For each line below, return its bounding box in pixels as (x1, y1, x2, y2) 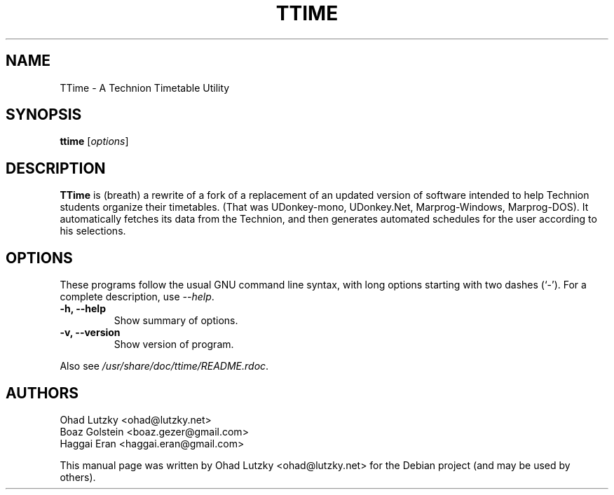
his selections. (60, 225, 126, 237)
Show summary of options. (114, 314, 238, 327)
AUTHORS (6, 384, 79, 402)
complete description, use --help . (60, 291, 214, 303)
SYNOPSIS (6, 106, 82, 124)
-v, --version (60, 326, 121, 339)
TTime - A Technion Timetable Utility (60, 81, 230, 94)
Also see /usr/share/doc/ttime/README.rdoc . (60, 360, 269, 372)
